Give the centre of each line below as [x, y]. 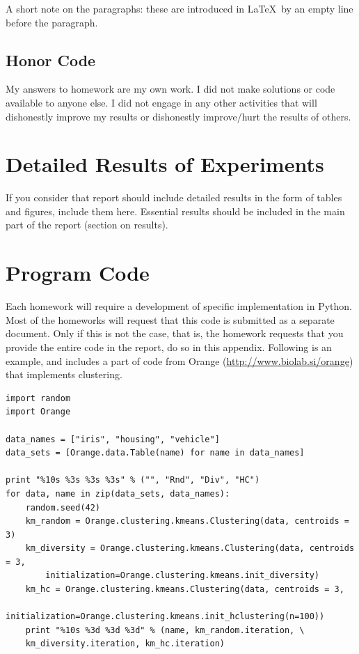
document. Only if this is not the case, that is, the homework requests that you [175, 333]
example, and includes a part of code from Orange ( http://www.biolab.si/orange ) [179, 360]
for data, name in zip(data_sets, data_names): [118, 493]
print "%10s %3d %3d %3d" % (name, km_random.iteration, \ [165, 630]
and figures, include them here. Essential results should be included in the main [175, 211]
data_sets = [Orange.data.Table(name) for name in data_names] [155, 453]
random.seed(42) [63, 507]
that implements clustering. [64, 374]
